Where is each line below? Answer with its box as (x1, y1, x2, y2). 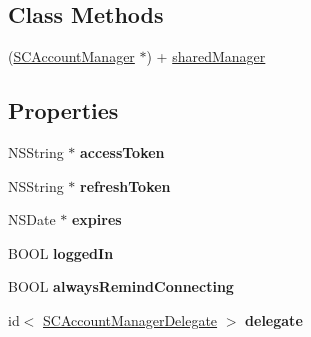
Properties (8, 95, 119, 126)
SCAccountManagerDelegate (43, 309, 218, 330)
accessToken (80, 142, 165, 162)
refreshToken (80, 175, 171, 196)
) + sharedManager (146, 46, 266, 67)
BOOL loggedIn (8, 242, 114, 263)
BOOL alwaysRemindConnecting (8, 276, 234, 297)
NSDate (8, 209, 56, 230)
